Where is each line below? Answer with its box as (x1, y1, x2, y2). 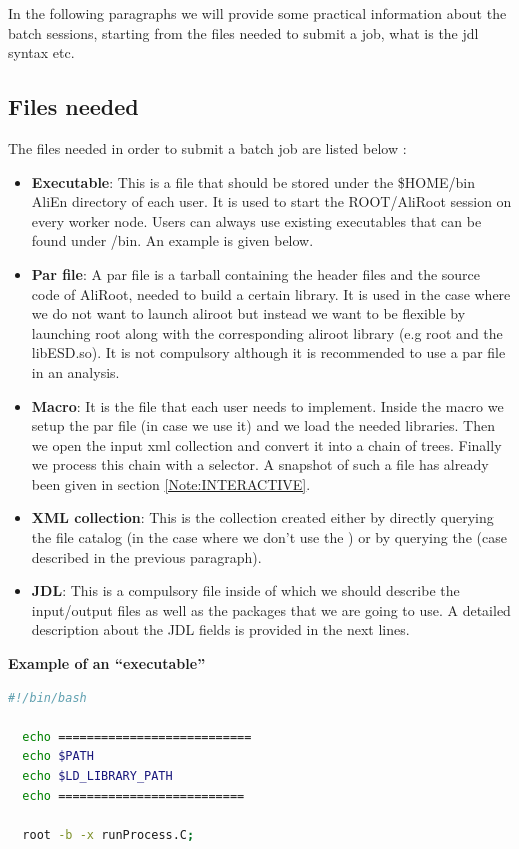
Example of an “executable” (8, 653, 206, 674)
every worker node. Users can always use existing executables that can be (31, 210, 482, 231)
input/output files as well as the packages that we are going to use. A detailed (31, 599, 511, 620)
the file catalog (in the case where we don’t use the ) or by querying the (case (31, 527, 507, 548)
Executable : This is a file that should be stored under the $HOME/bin (31, 171, 476, 192)
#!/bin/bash (8, 690, 87, 705)
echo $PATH (22, 749, 94, 764)
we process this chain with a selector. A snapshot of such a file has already (31, 454, 489, 475)
